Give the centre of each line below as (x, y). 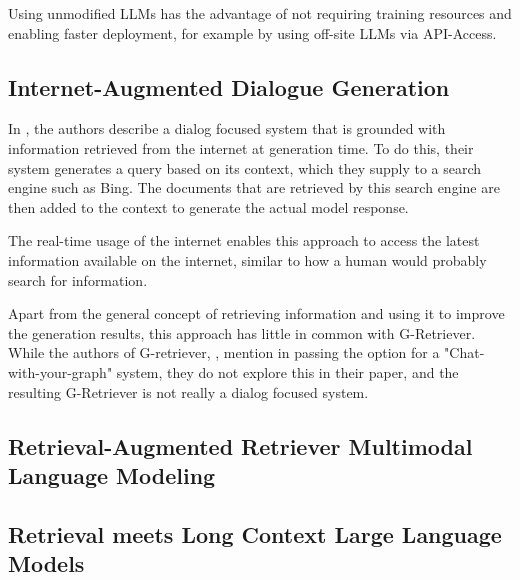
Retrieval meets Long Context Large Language (255, 533)
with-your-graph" (60, 371)
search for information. (78, 279)
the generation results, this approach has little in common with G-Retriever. (242, 332)
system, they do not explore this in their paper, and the (287, 371)
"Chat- (464, 352)
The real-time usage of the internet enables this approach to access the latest (244, 240)
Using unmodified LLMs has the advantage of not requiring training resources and (260, 13)
